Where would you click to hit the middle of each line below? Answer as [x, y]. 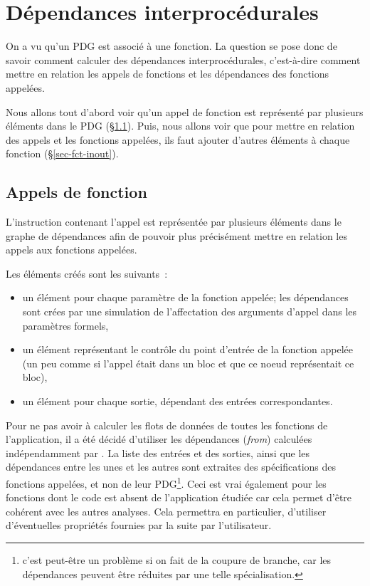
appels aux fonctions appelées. [72, 250]
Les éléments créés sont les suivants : [87, 273]
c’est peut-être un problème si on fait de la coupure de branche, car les [177, 560]
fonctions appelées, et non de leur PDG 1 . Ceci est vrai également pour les [166, 482]
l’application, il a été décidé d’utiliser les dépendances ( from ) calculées [159, 439]
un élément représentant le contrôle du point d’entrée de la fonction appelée [187, 349]
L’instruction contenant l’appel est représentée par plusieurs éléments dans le [174, 222]
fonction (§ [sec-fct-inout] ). [62, 153]
